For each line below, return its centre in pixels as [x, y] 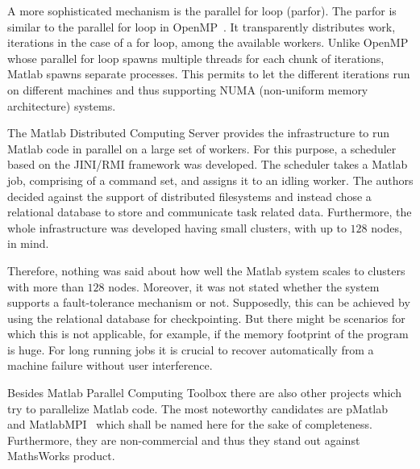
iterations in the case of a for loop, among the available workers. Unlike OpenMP [208, 42]
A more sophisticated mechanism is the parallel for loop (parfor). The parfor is [202, 10]
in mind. [28, 243]
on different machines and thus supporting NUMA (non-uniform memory [188, 89]
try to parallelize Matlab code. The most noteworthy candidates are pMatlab [198, 408]
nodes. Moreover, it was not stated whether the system [244, 286]
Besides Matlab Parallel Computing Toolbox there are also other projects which [204, 393]
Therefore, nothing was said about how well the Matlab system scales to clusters [206, 270]
